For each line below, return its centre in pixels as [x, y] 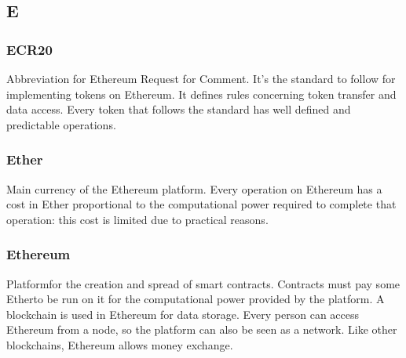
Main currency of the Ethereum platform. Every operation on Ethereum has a [194, 188]
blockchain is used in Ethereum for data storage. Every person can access [183, 314]
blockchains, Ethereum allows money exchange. [120, 344]
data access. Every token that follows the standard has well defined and [179, 109]
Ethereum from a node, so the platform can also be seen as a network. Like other [202, 329]
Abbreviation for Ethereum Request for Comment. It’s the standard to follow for [201, 78]
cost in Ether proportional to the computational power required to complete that [201, 204]
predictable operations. [61, 124]
